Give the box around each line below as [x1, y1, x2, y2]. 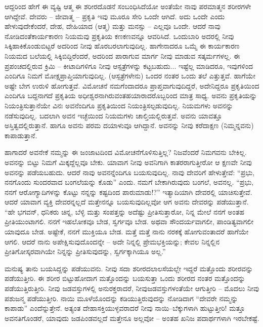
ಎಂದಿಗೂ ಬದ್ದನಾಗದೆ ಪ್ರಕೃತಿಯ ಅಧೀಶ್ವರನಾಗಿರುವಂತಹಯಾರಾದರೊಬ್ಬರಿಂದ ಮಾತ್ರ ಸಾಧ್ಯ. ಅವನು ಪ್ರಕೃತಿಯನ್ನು [5, 90, 257, 101]
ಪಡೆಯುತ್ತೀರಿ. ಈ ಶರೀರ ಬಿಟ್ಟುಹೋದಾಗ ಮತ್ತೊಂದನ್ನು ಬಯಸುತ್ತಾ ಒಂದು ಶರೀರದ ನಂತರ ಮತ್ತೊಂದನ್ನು [5, 273, 245, 283]
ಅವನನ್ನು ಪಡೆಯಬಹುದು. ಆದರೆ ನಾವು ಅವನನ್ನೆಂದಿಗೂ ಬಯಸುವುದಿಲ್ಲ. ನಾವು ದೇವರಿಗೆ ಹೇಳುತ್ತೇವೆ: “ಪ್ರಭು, [5, 167, 255, 177]
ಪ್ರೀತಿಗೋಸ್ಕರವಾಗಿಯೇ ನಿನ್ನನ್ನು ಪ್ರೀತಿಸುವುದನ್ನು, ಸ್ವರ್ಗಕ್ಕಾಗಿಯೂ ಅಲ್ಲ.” [5, 246, 166, 257]
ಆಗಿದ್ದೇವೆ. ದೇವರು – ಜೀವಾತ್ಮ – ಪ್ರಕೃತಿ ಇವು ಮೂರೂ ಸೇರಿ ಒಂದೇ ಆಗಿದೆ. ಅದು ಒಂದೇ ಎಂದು [5, 11, 225, 21]
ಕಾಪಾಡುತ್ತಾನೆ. [5, 130, 37, 140]
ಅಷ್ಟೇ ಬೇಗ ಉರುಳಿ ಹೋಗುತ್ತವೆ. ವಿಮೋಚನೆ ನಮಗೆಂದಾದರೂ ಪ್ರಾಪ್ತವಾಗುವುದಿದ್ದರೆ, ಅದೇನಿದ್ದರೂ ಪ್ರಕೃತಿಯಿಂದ [5, 80, 259, 91]
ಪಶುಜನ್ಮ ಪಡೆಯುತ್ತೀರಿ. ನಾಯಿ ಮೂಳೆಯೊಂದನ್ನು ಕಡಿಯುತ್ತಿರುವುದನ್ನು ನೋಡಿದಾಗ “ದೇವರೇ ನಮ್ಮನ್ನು [5, 293, 238, 303]
